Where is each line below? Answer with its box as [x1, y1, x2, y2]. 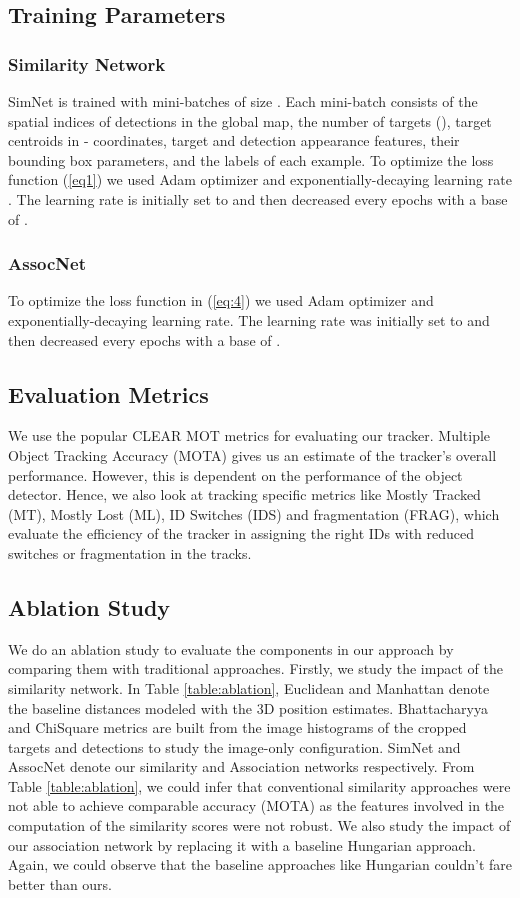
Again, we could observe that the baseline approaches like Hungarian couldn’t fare [8, 854, 513, 875]
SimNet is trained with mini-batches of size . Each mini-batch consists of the [8, 91, 478, 111]
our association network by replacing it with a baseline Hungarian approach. [8, 834, 476, 855]
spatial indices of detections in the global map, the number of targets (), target [8, 110, 492, 131]
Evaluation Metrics [8, 378, 209, 409]
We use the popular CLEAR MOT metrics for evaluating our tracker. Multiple [8, 425, 491, 446]
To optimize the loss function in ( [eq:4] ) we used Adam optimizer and [8, 290, 434, 311]
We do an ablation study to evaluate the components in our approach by [8, 638, 454, 659]
